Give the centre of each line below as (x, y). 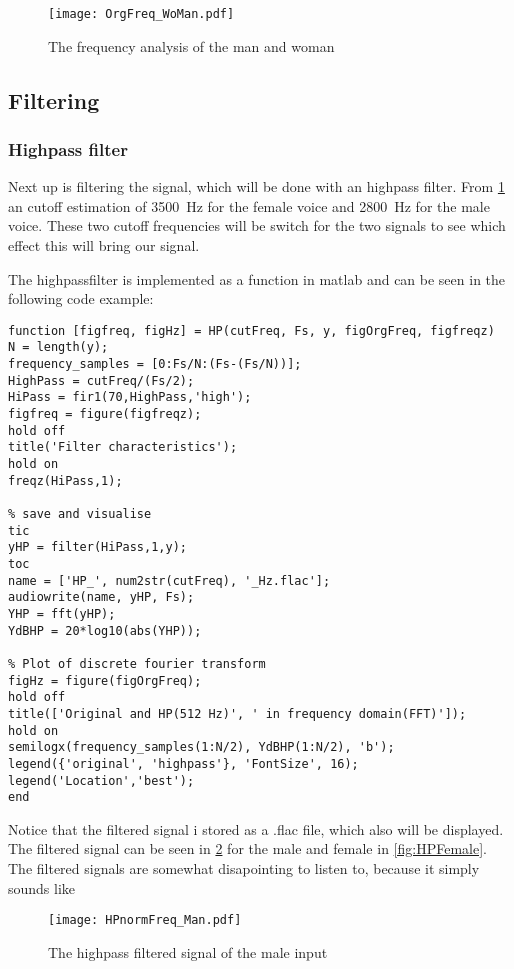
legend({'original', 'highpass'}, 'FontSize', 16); (183, 763)
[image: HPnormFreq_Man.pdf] (145, 920)
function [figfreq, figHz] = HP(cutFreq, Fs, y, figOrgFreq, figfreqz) (251, 330)
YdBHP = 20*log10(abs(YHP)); (105, 630)
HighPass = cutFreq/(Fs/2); (101, 380)
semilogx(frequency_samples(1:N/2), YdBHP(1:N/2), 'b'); (201, 747)
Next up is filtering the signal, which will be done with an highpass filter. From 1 (256, 186)
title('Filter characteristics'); (123, 447)
